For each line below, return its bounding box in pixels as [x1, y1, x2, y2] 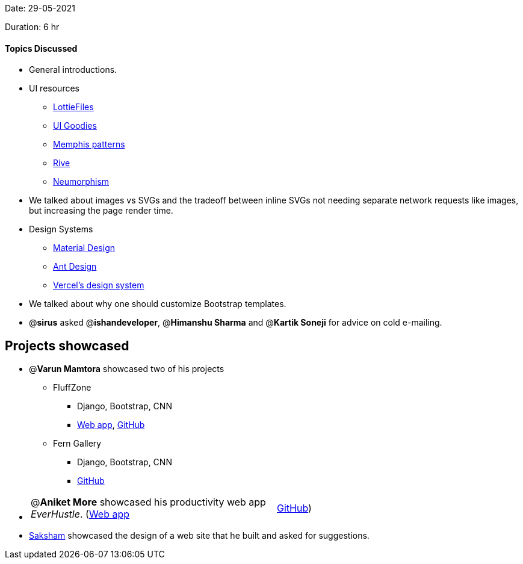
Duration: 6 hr [5, 22, 60, 32]
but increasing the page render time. [29, 205, 173, 216]
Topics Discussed [5, 43, 78, 54]
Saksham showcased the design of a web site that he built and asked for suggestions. [29, 530, 370, 541]
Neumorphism [53, 176, 110, 187]
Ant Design [53, 261, 97, 272]
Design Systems [29, 224, 93, 235]
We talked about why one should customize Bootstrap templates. [29, 299, 286, 309]
